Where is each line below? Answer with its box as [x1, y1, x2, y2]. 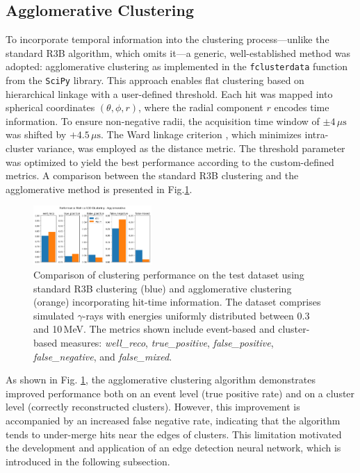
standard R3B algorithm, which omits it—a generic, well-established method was [6, 45, 350, 60]
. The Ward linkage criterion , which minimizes [101, 127, 302, 142]
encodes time [274, 100, 329, 115]
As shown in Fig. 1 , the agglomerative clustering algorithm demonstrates [6, 372, 316, 387]
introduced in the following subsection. [6, 454, 170, 468]
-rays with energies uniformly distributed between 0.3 [82, 308, 310, 322]
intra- [304, 127, 329, 142]
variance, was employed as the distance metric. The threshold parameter [37, 141, 345, 156]
